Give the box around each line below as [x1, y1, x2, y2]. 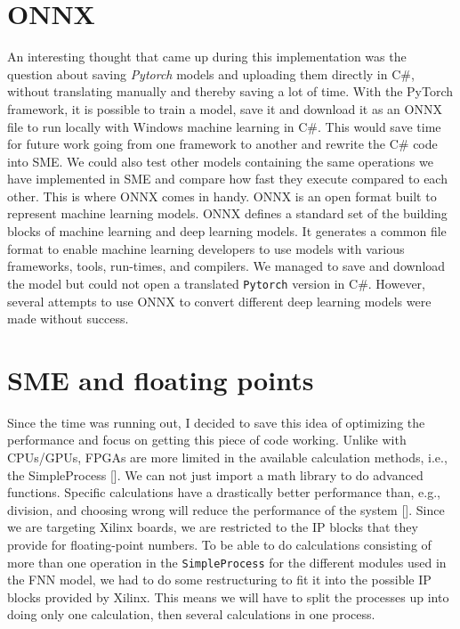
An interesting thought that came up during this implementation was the [7, 47, 407, 66]
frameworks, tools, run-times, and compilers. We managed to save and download [7, 257, 446, 275]
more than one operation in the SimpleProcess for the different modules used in [7, 552, 447, 571]
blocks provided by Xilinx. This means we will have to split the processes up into [7, 587, 449, 606]
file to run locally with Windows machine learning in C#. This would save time [7, 117, 441, 135]
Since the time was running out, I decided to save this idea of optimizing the [7, 413, 425, 431]
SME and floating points [7, 361, 314, 397]
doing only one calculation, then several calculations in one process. [7, 605, 375, 624]
